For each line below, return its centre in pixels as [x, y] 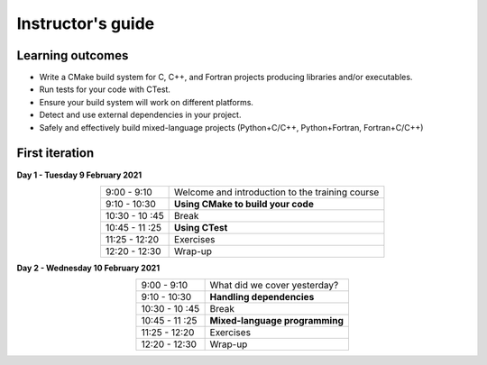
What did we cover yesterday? [274, 286]
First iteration [55, 153]
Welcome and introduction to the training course [277, 192]
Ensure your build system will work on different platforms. [147, 102]
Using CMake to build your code [244, 204]
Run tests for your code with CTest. [105, 89]
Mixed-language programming [277, 321]
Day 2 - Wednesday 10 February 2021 [88, 268]
